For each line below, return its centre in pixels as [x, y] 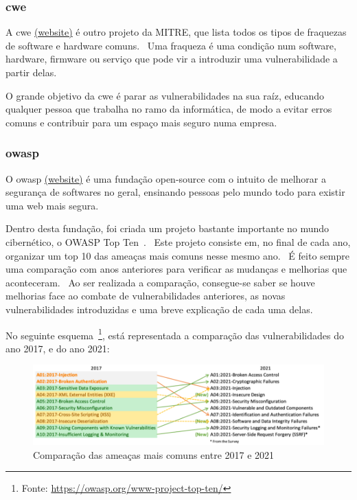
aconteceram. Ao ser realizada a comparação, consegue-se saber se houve [160, 282]
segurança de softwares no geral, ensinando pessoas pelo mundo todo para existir [175, 192]
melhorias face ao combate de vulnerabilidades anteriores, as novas [146, 296]
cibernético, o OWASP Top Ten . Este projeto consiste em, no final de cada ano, [178, 241]
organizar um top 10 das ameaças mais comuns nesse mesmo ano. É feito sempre [177, 255]
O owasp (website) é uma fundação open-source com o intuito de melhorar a [166, 178]
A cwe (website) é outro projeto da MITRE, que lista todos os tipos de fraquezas [176, 32]
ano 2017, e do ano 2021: [58, 348]
